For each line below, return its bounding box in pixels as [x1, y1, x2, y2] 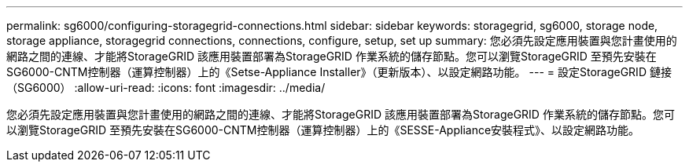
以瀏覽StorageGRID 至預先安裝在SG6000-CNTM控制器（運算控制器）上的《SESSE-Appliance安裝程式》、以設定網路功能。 [6, 123, 640, 137]
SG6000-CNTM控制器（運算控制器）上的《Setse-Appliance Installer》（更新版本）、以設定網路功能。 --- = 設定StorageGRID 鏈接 [6, 65, 672, 79]
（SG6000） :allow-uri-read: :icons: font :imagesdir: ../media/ [6, 81, 326, 94]
